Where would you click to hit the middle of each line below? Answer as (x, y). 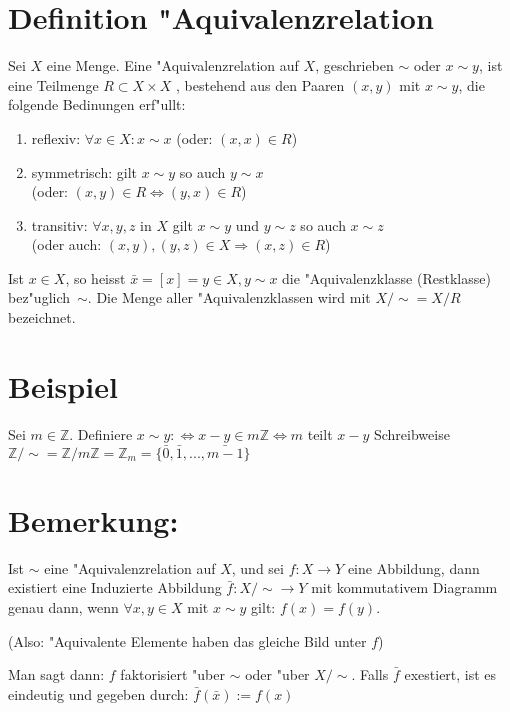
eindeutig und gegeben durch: (98, 693)
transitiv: (59, 224)
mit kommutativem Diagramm (404, 587)
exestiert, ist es (450, 674)
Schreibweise (411, 433)
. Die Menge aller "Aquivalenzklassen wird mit (229, 297)
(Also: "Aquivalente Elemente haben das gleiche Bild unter (187, 640)
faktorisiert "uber (172, 674)
